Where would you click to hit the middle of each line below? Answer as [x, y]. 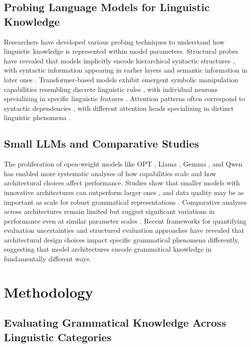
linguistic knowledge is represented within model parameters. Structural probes [121, 51]
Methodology [49, 292]
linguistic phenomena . [37, 117]
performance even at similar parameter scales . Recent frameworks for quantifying [125, 220]
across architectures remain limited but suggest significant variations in [109, 211]
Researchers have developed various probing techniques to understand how [114, 41]
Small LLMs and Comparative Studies [102, 143]
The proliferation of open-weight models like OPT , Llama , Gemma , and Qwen [123, 164]
